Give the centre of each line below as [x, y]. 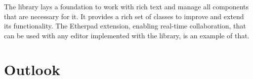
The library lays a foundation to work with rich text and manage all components [126, 6]
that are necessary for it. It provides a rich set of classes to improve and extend [124, 16]
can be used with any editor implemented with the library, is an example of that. [127, 35]
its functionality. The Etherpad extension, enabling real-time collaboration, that [125, 26]
